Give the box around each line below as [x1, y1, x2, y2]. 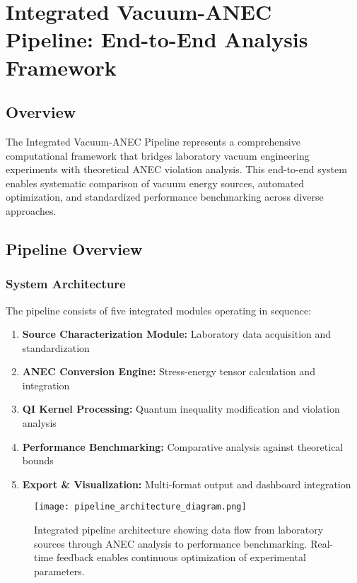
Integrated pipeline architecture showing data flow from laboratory [34, 522, 324, 537]
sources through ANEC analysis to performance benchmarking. [34, 536, 308, 550]
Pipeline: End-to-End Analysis [6, 25, 308, 54]
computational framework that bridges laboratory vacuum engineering [6, 148, 310, 163]
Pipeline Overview [6, 237, 143, 259]
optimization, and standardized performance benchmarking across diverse [6, 189, 324, 204]
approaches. [6, 203, 57, 218]
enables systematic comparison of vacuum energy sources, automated [6, 175, 305, 190]
